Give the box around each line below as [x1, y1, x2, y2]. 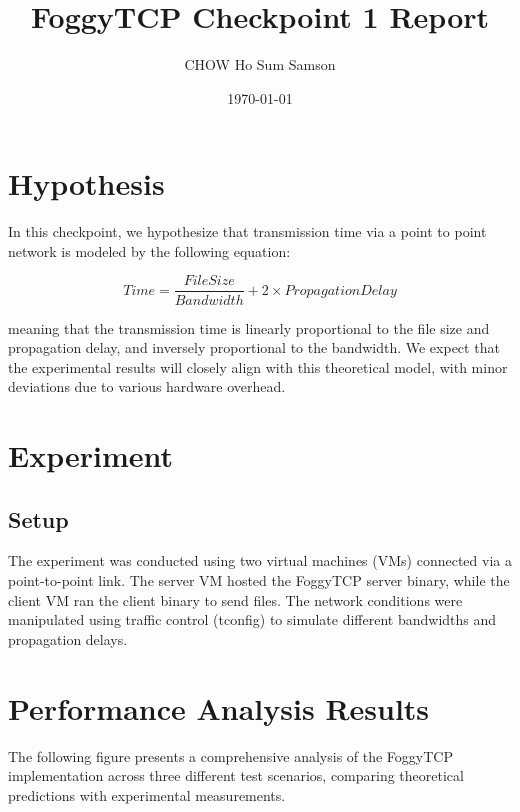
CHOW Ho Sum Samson [184, 54, 336, 75]
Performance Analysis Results [8, 687, 430, 728]
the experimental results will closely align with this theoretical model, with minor [8, 356, 508, 377]
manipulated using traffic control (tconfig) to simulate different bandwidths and [8, 609, 497, 630]
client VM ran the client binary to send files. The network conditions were [8, 589, 463, 610]
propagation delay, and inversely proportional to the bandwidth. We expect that [8, 337, 500, 358]
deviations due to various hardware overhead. [8, 376, 286, 397]
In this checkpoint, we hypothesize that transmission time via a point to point [8, 221, 487, 242]
